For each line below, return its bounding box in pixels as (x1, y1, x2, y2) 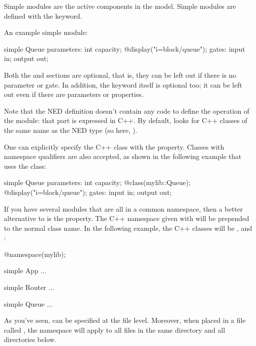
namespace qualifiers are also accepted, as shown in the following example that (4, 151, 242, 161)
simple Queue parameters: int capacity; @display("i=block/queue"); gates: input (4, 43, 245, 54)
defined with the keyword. (4, 10, 82, 21)
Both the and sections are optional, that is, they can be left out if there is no (4, 69, 236, 80)
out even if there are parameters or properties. (4, 89, 144, 99)
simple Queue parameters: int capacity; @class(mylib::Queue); (4, 177, 191, 188)
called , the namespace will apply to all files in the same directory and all (4, 324, 225, 335)
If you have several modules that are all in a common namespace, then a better (4, 203, 243, 214)
